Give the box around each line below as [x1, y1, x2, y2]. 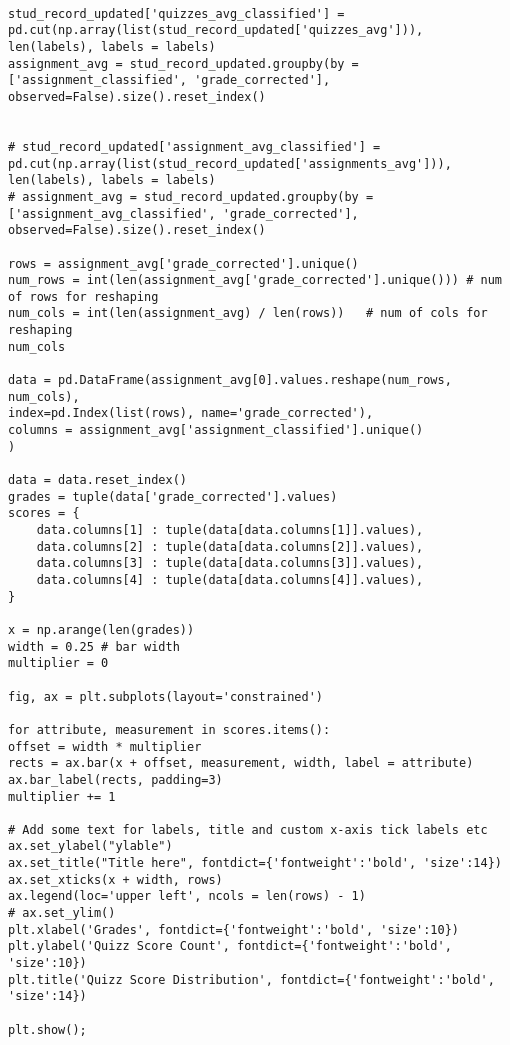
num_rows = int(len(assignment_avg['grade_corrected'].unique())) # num [8, 273, 502, 288]
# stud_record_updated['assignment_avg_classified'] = [8, 139, 381, 154]
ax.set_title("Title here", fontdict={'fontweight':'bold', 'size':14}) [8, 856, 502, 871]
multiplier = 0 [8, 656, 109, 671]
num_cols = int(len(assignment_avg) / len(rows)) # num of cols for [8, 306, 488, 321]
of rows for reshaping [8, 289, 159, 304]
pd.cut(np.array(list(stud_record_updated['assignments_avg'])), [8, 156, 452, 171]
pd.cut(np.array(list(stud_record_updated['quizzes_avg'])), [8, 23, 424, 38]
